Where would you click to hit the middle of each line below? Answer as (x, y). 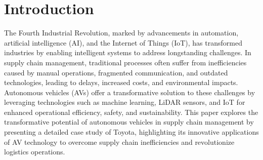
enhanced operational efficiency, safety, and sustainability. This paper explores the (131, 112)
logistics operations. (35, 152)
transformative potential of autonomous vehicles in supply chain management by (129, 122)
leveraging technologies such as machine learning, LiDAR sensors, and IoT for (125, 102)
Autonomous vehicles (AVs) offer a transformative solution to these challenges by (130, 92)
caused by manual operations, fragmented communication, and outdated (116, 72)
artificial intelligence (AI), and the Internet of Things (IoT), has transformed (123, 42)
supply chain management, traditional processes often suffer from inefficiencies (125, 62)
